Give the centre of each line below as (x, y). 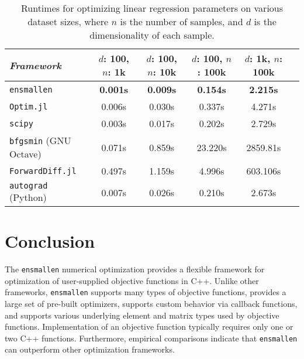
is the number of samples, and (182, 21)
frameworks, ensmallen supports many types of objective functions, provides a (146, 292)
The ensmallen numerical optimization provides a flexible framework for (135, 269)
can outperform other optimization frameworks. (90, 349)
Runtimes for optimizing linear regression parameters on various (152, 8)
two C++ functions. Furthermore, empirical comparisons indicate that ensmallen (151, 338)
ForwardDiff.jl (43, 171)
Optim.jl (29, 106)
